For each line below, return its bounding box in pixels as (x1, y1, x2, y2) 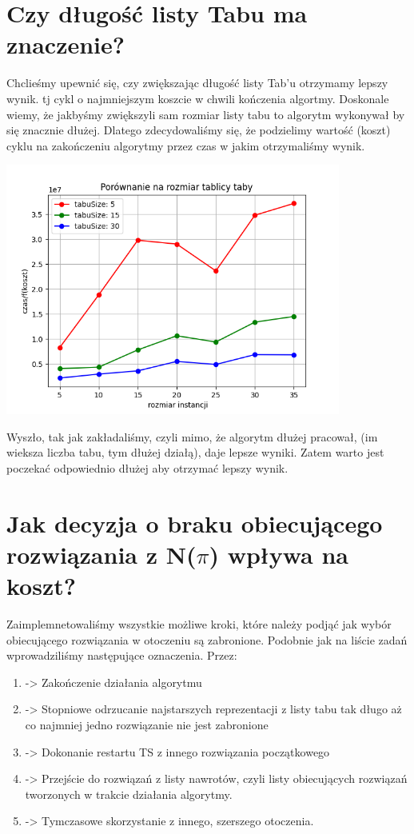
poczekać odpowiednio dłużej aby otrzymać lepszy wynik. (6, 459, 289, 476)
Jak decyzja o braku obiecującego (6, 506, 383, 539)
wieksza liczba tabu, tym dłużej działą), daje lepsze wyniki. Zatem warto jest (6, 444, 384, 461)
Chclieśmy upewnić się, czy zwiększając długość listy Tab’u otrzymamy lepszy (6, 74, 388, 91)
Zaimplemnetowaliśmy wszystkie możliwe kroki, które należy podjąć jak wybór (6, 615, 392, 632)
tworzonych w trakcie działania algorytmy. (25, 785, 233, 802)
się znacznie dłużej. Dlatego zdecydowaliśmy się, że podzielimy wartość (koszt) (6, 122, 391, 138)
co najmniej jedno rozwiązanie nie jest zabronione (25, 716, 269, 732)
